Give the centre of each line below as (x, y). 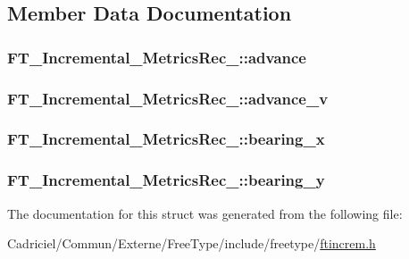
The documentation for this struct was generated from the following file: (205, 213)
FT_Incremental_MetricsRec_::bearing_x (166, 139)
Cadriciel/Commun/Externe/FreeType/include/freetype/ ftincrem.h (192, 243)
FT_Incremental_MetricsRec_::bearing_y (166, 180)
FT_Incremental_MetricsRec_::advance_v (168, 98)
